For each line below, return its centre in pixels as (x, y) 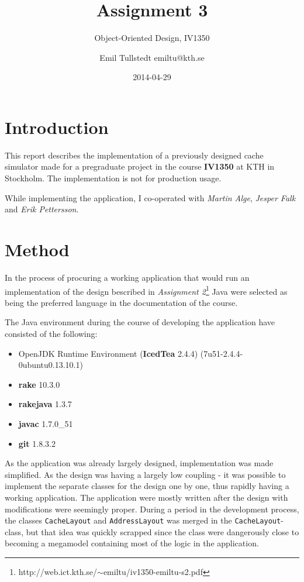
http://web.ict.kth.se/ (58, 571)
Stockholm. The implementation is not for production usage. (113, 178)
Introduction (57, 127)
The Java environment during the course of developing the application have (140, 322)
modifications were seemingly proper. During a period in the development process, (152, 509)
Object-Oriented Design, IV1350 (152, 38)
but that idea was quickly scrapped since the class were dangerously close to (163, 531)
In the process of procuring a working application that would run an (127, 277)
